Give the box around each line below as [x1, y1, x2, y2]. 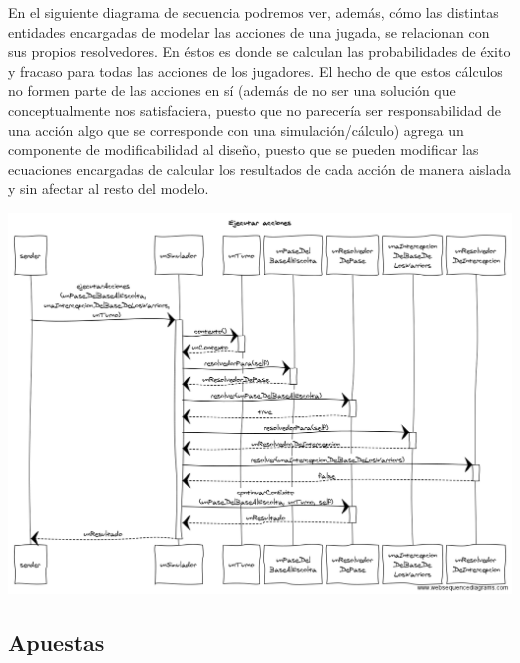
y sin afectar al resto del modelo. [8, 178, 209, 199]
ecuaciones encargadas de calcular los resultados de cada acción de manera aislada [8, 158, 512, 179]
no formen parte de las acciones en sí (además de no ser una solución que [8, 80, 456, 101]
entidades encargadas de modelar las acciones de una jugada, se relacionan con [8, 21, 490, 42]
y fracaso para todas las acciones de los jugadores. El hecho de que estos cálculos [8, 60, 503, 81]
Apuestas [8, 627, 105, 658]
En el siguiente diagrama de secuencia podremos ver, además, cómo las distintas [8, 2, 499, 22]
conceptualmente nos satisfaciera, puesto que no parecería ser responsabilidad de [8, 99, 502, 120]
